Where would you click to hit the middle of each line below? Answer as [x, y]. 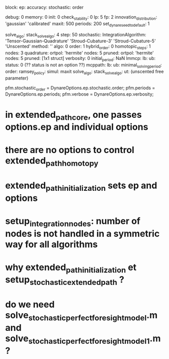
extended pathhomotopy [52, 162]
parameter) [17, 78]
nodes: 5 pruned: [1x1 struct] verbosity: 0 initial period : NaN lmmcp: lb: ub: [80, 59]
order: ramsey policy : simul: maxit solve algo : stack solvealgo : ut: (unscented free [84, 72]
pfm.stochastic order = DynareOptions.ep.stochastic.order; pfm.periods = [80, 88]
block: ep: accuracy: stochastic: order [45, 7]
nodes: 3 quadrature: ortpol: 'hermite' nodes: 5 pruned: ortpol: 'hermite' [80, 53]
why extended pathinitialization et [71, 268]
